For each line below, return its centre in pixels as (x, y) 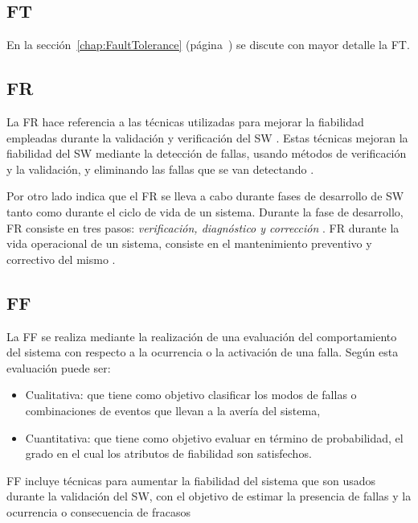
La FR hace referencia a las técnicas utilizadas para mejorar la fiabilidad (185, 121)
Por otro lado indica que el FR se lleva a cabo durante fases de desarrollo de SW (205, 196)
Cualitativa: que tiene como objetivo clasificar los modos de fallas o (191, 395)
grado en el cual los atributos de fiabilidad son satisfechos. (168, 453)
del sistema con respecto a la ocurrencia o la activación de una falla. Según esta (203, 352)
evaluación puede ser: (59, 367)
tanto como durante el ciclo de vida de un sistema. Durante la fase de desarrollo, (205, 211)
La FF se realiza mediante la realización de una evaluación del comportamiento (202, 336)
